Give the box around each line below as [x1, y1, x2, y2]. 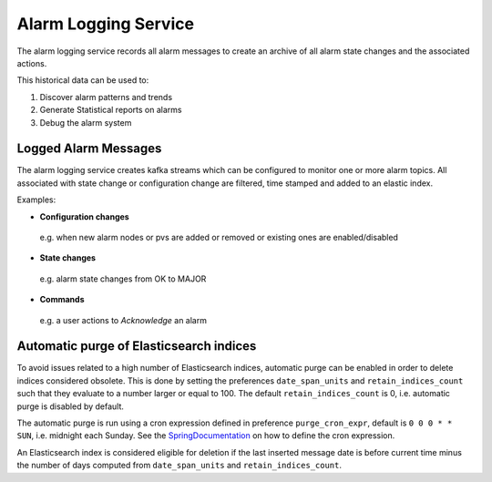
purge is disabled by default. [16, 401, 125, 412]
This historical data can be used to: [16, 75, 149, 86]
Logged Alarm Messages [16, 141, 162, 157]
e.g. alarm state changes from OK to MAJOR [39, 273, 207, 284]
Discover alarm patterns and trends [39, 91, 173, 102]
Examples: [16, 194, 56, 205]
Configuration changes [39, 210, 129, 222]
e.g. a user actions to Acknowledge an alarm [39, 314, 207, 325]
